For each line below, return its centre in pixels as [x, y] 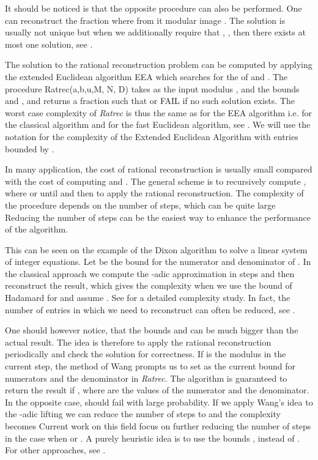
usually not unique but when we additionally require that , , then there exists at [155, 32]
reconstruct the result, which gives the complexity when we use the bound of [149, 285]
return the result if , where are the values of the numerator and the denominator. [157, 390]
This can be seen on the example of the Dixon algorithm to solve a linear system [156, 249]
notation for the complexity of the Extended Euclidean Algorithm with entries [152, 136]
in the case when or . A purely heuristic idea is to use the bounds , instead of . [153, 438]
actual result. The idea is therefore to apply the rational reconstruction [138, 342]
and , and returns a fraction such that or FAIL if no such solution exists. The [150, 101]
